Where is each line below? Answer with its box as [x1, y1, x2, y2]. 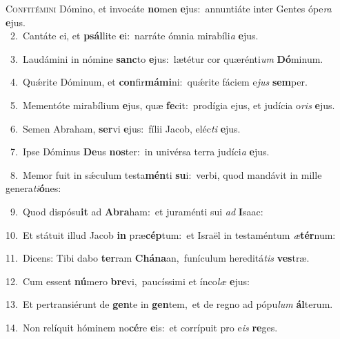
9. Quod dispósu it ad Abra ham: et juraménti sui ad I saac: [10, 204, 263, 218]
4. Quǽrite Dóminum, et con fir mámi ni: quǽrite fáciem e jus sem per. [10, 75, 308, 89]
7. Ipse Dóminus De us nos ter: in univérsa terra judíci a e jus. [10, 144, 270, 159]
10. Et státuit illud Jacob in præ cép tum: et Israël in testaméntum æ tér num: [6, 227, 336, 242]
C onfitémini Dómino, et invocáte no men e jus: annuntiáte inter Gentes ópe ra [6, 1, 332, 15]
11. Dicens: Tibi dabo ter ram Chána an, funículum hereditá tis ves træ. [6, 251, 310, 265]
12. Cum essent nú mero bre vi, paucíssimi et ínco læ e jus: [6, 273, 250, 288]
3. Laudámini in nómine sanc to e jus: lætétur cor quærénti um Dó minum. [10, 51, 323, 66]
